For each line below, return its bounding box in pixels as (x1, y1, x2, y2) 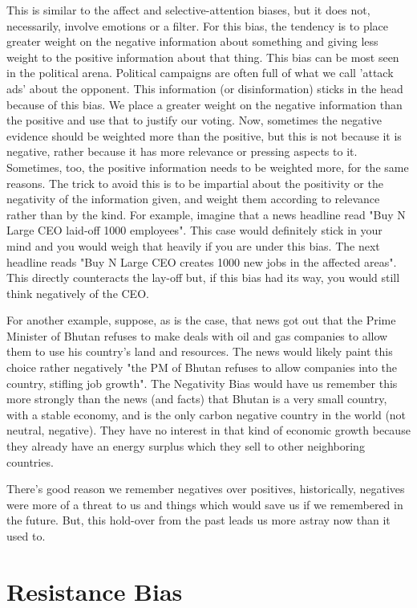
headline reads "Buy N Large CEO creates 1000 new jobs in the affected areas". (6, 253, 397, 270)
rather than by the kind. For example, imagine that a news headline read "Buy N (6, 206, 406, 222)
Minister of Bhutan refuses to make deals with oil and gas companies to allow (6, 327, 388, 344)
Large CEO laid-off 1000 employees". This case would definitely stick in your (6, 222, 383, 239)
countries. (6, 453, 54, 470)
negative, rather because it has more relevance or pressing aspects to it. (6, 143, 358, 160)
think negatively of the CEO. (6, 284, 149, 301)
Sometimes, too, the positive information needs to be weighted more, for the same (6, 158, 409, 175)
